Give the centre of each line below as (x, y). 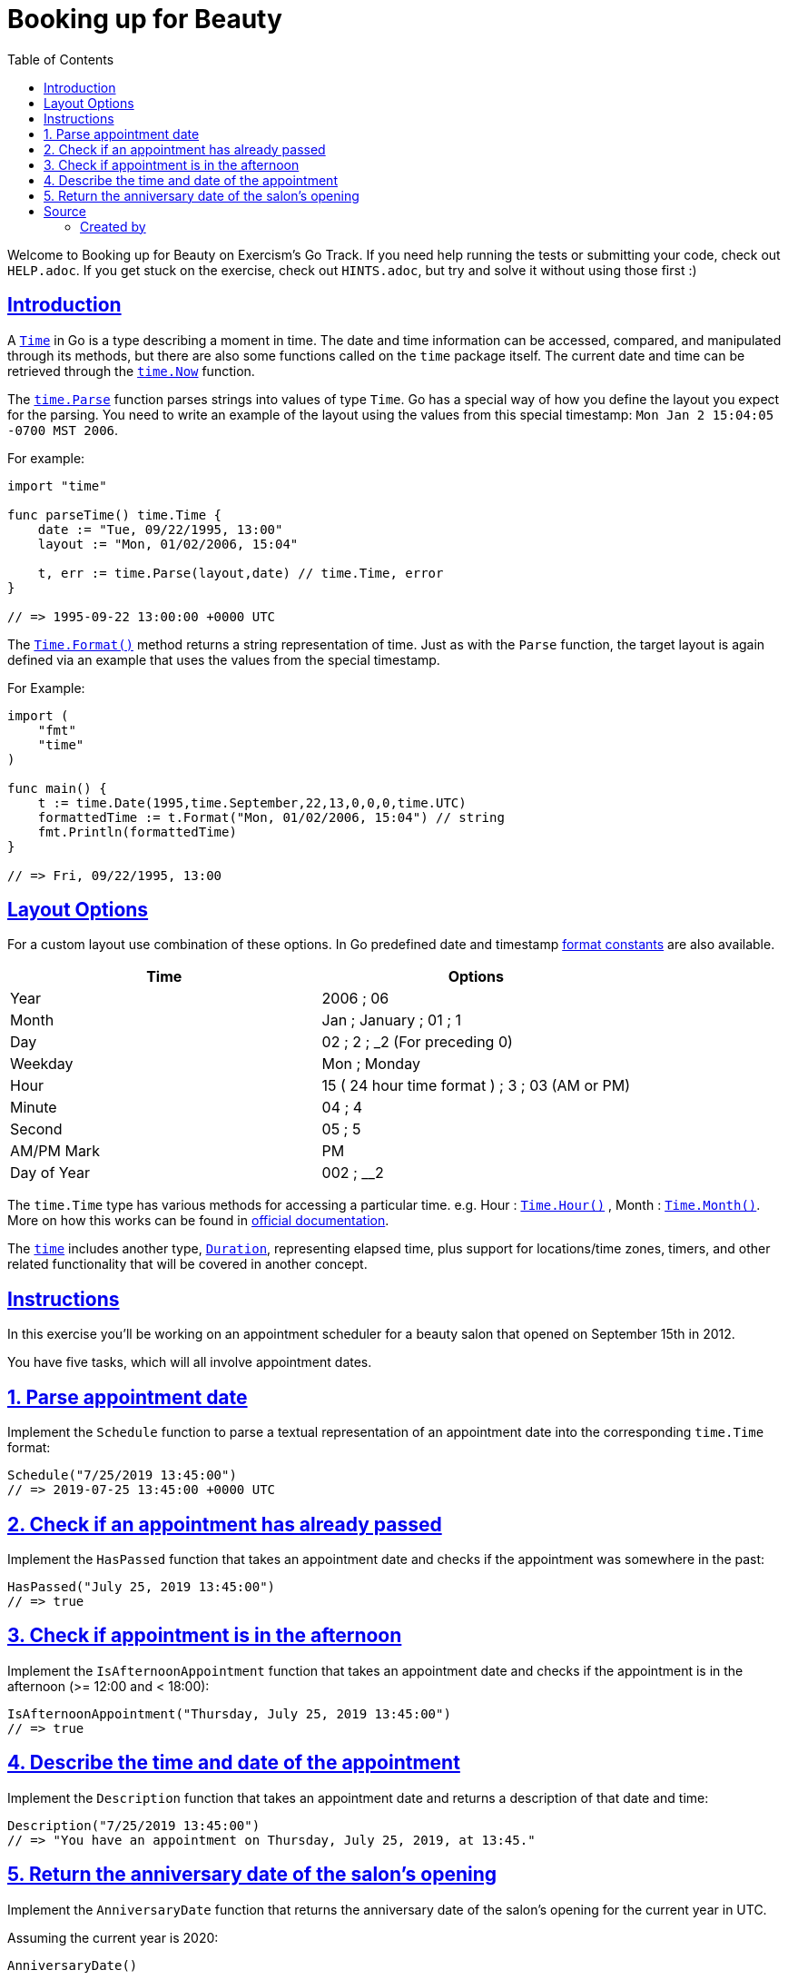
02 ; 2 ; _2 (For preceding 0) (417, 1042)
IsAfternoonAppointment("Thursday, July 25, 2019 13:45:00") (229, 1713)
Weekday (42, 1064)
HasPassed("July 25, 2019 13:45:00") (142, 1586)
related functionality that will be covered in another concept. (187, 1264)
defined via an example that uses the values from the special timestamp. (224, 659)
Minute (34, 1108)
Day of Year (50, 1173)
